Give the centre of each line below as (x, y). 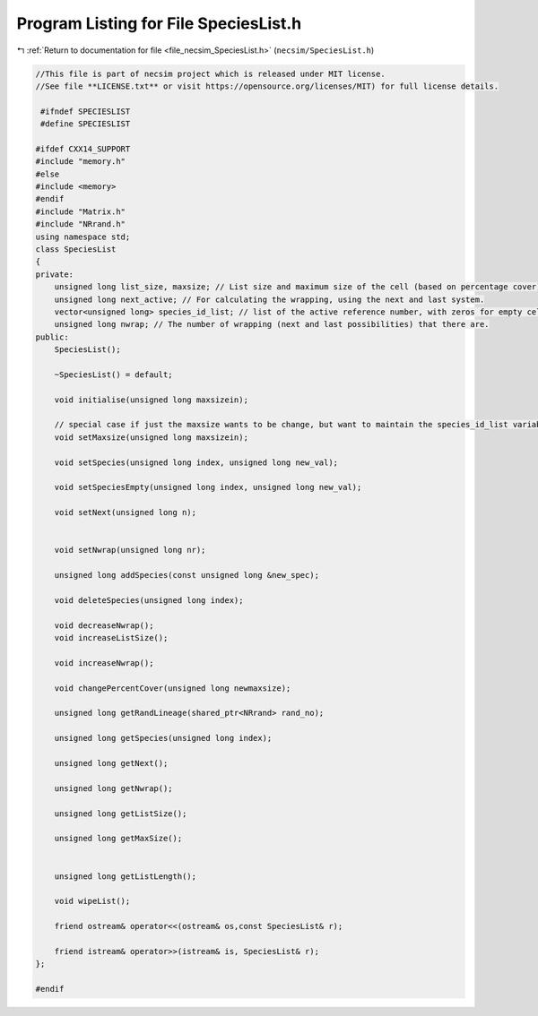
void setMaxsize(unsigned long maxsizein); (151, 437)
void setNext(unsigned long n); (126, 512)
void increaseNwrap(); (104, 663)
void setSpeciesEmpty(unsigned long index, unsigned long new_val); (208, 487)
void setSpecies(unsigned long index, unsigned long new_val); (196, 462)
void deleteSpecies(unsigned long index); (149, 600)
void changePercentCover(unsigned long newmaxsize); (173, 688)
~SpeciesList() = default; (114, 375)
